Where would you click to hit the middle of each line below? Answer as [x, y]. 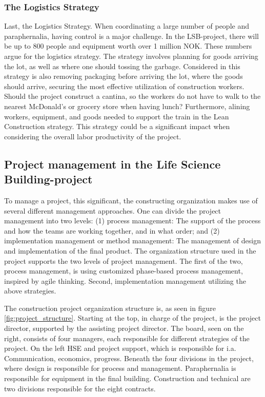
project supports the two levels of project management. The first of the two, [124, 260]
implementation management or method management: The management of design [132, 241]
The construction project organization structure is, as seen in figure [110, 308]
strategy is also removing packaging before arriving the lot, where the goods [124, 76]
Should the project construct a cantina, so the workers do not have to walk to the [132, 96]
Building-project [48, 179]
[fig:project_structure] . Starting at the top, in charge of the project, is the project [132, 318]
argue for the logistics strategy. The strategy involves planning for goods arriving [131, 56]
